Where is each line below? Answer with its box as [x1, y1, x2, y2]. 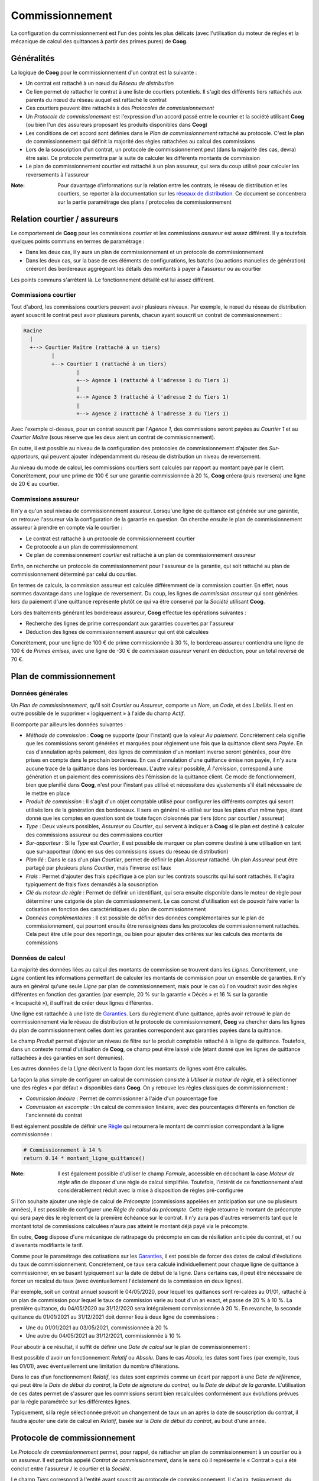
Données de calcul [11, 954, 66, 962]
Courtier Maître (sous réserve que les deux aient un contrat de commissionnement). [11, 434, 216, 441]
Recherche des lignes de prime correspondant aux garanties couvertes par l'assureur [25, 620, 235, 627]
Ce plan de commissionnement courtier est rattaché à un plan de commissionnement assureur [25, 552, 256, 559]
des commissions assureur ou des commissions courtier [25, 831, 163, 838]
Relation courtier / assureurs [11, 214, 119, 224]
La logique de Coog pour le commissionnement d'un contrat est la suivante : [11, 69, 197, 76]
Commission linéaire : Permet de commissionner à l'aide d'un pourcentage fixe [25, 1095, 218, 1102]
